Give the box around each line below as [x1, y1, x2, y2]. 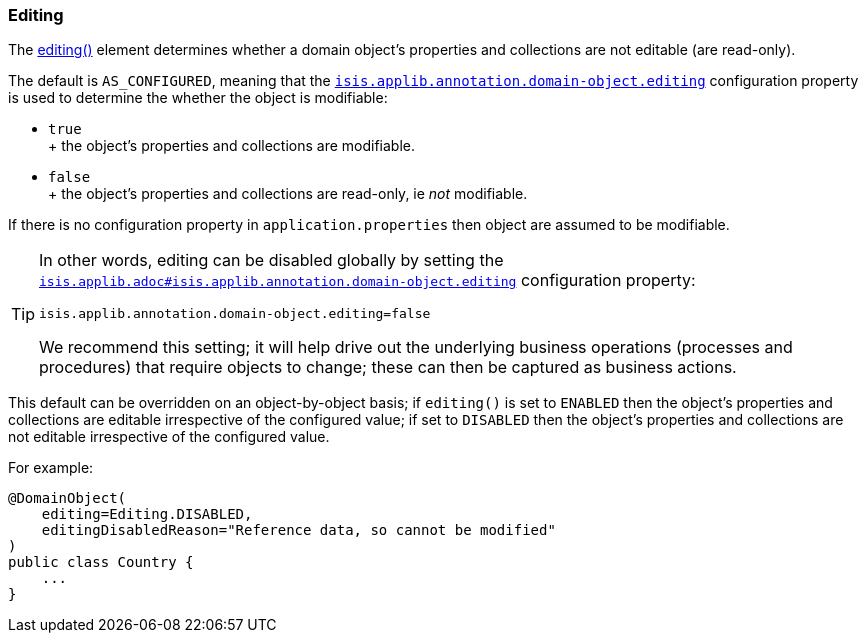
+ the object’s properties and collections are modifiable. [48, 137, 416, 155]
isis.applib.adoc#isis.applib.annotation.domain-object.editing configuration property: [39, 270, 696, 291]
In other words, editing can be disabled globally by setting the [39, 250, 504, 271]
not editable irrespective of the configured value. [8, 428, 330, 446]
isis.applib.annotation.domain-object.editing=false [39, 306, 431, 322]
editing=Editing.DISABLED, [41, 506, 253, 523]
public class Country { [8, 554, 194, 571]
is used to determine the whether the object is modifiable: [8, 89, 388, 107]
